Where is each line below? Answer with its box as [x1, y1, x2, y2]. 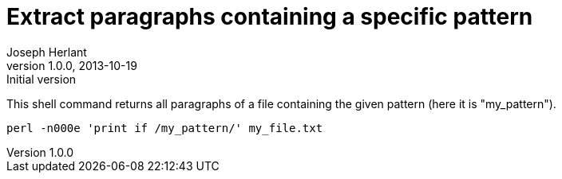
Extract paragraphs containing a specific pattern [6, 3, 533, 30]
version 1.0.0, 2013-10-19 [6, 58, 137, 72]
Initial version [6, 72, 77, 86]
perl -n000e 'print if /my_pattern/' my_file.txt [6, 121, 323, 134]
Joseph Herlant [6, 45, 87, 59]
